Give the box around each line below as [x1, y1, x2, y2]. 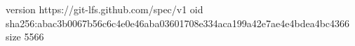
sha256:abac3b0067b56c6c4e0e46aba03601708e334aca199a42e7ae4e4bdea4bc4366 [6, 15, 350, 30]
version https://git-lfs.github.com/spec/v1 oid [6, 2, 203, 16]
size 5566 [6, 29, 44, 44]
